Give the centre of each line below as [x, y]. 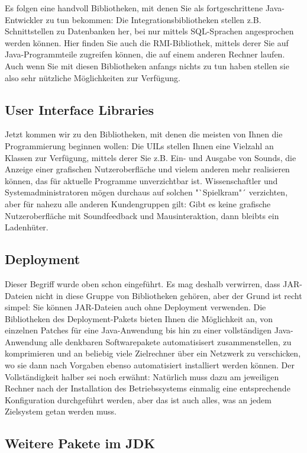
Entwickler [24, 19]
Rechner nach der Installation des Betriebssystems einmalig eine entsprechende [148, 388]
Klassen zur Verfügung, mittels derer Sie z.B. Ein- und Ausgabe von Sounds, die [151, 157]
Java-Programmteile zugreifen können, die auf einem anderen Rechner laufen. [145, 54]
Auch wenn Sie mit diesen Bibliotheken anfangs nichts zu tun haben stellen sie [147, 65]
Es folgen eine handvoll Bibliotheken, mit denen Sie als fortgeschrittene [134, 8]
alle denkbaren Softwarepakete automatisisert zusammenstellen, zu [171, 341]
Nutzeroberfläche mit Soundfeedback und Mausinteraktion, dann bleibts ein [142, 215]
